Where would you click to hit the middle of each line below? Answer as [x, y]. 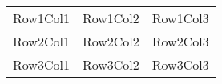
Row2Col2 [111, 41]
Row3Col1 [41, 64]
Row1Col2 [111, 18]
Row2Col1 [41, 41]
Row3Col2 [111, 64]
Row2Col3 [180, 41]
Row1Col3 [180, 18]
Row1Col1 [41, 18]
